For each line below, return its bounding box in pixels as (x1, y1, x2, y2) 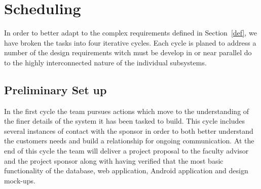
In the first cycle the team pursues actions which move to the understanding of (4, 105, 249, 116)
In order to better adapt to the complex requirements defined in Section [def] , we (4, 27, 257, 38)
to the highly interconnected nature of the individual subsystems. (4, 57, 207, 67)
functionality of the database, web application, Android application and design (4, 165, 248, 176)
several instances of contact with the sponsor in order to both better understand (4, 125, 253, 136)
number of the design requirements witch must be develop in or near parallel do (4, 47, 252, 58)
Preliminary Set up (4, 82, 107, 97)
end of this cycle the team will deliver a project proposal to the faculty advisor (4, 145, 249, 156)
